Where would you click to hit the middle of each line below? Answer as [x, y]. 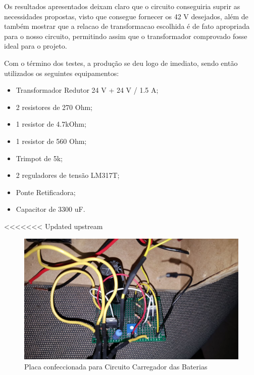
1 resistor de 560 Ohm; [51, 141]
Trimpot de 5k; [39, 158]
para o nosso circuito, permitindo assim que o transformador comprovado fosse [126, 36]
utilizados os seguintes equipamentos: [62, 73]
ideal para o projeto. [36, 46]
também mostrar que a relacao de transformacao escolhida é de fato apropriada [127, 26]
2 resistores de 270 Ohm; [54, 107]
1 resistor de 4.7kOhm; [51, 124]
